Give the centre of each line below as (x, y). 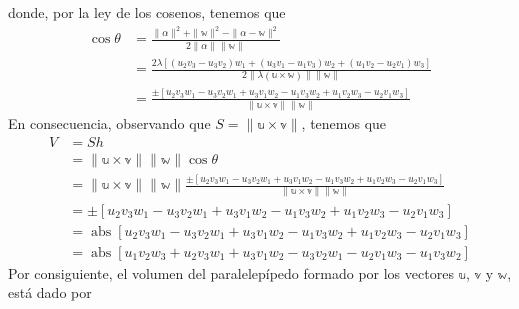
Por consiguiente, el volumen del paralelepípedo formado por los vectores (231, 272)
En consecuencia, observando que (109, 123)
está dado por (50, 292)
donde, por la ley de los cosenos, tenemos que (147, 12)
